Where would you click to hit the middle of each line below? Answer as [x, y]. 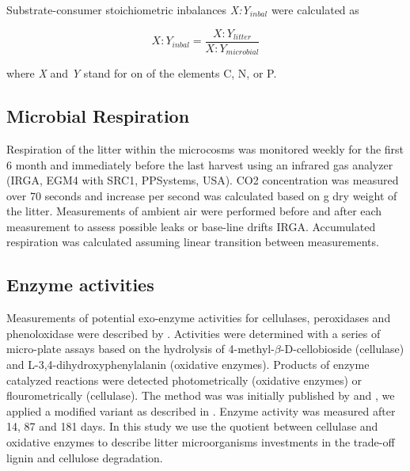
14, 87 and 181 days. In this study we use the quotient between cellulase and [192, 426]
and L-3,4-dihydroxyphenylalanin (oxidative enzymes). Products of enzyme [188, 365]
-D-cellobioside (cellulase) [342, 349]
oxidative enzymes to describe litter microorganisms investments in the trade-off [201, 442]
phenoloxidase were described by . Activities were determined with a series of [194, 333]
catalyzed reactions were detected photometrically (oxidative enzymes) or [184, 380]
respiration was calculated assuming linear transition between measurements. [193, 242]
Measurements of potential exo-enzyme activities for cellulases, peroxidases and [199, 318]
